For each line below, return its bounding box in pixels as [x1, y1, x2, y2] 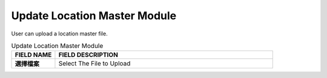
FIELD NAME [15, 51, 52, 59]
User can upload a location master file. [11, 30, 108, 37]
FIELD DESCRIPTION [58, 51, 118, 59]
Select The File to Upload [58, 59, 131, 68]
